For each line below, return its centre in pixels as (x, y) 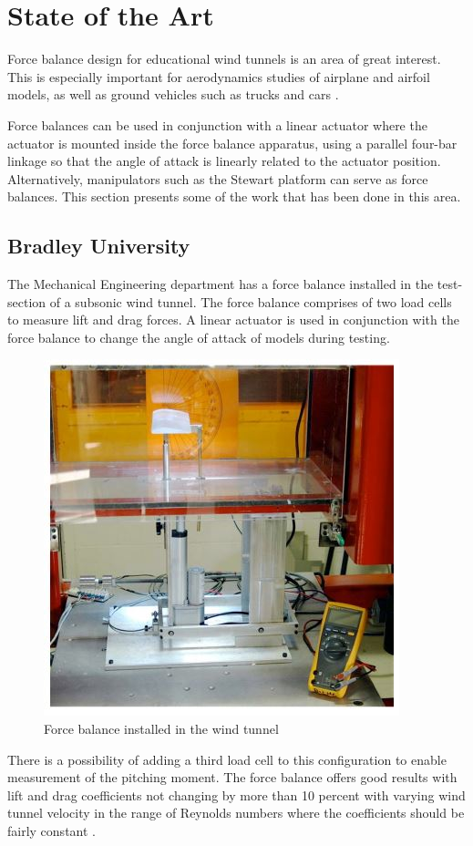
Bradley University (99, 246)
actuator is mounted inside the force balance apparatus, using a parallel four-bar (232, 143)
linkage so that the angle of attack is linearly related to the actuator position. (224, 161)
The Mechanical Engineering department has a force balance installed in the (221, 284)
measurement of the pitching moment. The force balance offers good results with (232, 777)
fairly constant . (51, 831)
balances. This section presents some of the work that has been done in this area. (234, 196)
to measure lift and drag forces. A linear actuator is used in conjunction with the (233, 320)
